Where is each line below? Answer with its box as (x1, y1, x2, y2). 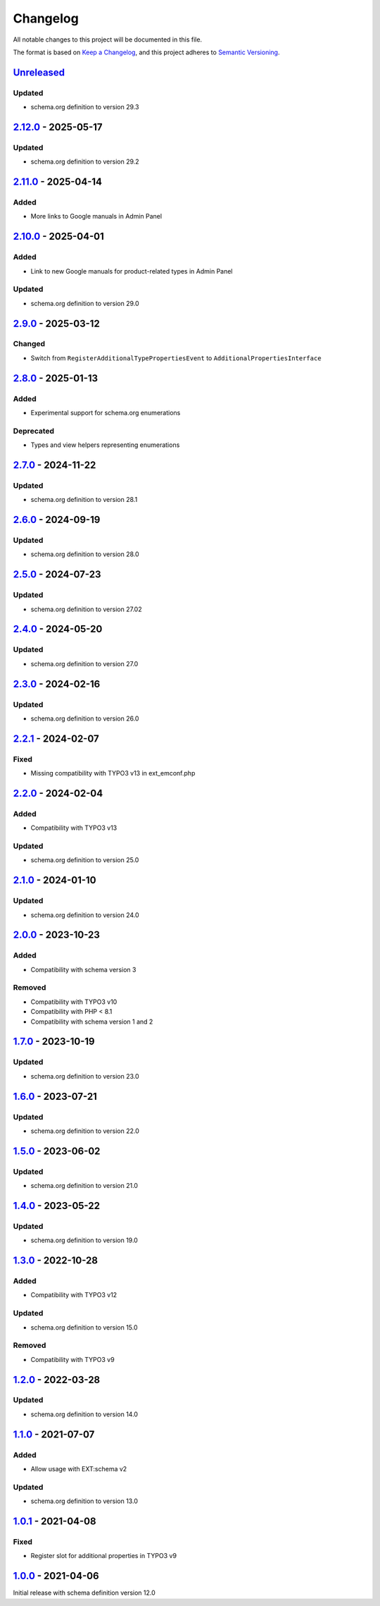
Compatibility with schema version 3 (30, 965, 137, 974)
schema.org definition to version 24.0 (30, 910, 140, 919)
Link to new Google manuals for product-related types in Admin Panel (30, 266, 233, 275)
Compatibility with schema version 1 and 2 (30, 1017, 153, 1026)
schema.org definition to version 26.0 (30, 714, 139, 723)
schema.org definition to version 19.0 (30, 1236, 139, 1244)
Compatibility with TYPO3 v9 (30, 1355, 115, 1363)
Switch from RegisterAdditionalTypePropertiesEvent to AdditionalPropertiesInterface (30, 353, 322, 362)
